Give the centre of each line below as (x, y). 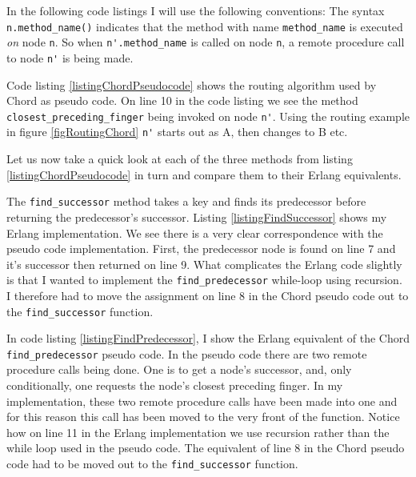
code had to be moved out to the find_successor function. (152, 463)
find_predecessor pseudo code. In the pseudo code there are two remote (187, 353)
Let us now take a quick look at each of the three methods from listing (180, 159)
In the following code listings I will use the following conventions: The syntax (196, 10)
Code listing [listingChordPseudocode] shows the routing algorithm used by (192, 84)
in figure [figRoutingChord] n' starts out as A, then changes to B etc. (177, 132)
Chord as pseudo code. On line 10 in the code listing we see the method (182, 100)
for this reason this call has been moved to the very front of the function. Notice (203, 417)
